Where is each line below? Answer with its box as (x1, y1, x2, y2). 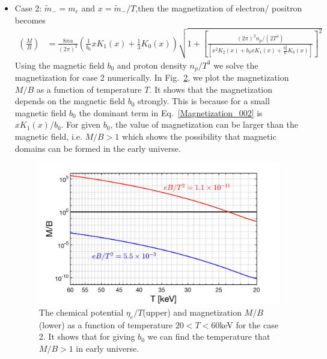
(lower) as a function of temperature (38, 318, 173, 331)
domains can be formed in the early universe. (14, 142, 181, 154)
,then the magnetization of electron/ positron (135, 2, 302, 14)
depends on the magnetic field (14, 95, 126, 107)
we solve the (213, 58, 258, 71)
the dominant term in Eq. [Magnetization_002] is (79, 106, 263, 119)
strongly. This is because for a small (138, 95, 270, 107)
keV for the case (219, 318, 278, 331)
